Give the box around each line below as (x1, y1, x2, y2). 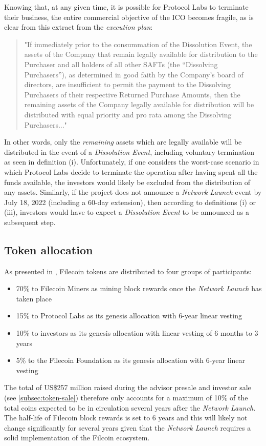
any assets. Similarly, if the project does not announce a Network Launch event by (4, 187, 262, 197)
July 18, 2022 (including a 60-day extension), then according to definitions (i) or (4, 196, 256, 207)
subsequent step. (4, 216, 56, 227)
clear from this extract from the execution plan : (4, 22, 153, 32)
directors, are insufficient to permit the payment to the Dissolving (24, 79, 231, 90)
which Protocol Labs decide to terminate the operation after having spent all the (4, 166, 258, 177)
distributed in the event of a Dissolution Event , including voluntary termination (4, 146, 255, 157)
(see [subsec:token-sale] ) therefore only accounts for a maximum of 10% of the (4, 392, 248, 403)
